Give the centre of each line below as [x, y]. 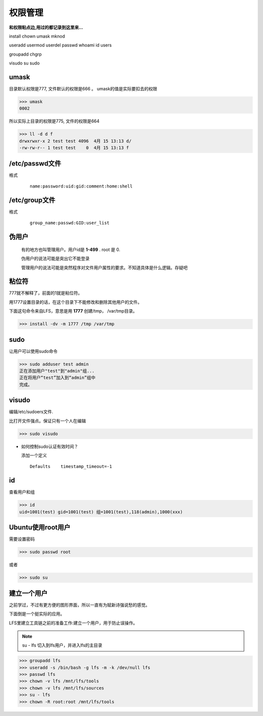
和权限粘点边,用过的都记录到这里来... [46, 27]
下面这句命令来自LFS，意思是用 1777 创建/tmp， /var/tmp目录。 [73, 311]
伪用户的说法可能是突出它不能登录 [55, 258]
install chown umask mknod [37, 36]
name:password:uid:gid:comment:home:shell [81, 186]
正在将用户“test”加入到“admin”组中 [57, 378]
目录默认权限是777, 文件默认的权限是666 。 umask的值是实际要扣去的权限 [83, 89]
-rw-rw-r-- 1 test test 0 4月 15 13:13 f [74, 148]
